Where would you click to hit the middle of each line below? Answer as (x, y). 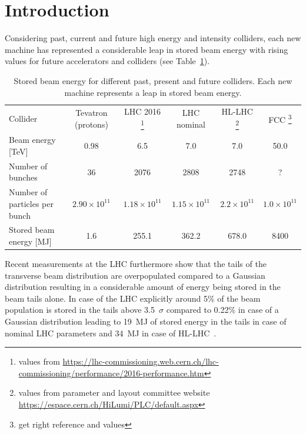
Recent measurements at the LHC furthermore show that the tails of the (136, 264)
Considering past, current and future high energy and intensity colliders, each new (153, 38)
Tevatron (92, 113)
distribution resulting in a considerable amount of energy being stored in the (143, 287)
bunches (23, 177)
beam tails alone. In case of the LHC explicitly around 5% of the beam (133, 298)
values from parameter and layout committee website (114, 393)
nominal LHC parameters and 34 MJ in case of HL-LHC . (111, 333)
